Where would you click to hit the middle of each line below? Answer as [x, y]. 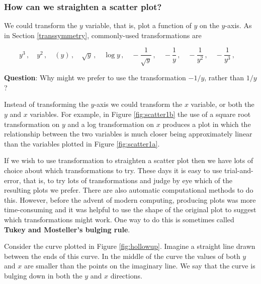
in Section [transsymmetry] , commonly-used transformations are [103, 35]
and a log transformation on [111, 124]
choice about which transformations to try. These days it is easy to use [113, 170]
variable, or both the [223, 104]
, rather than [224, 78]
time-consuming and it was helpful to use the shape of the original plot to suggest [130, 209]
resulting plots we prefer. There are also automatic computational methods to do [129, 190]
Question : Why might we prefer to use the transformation [95, 78]
